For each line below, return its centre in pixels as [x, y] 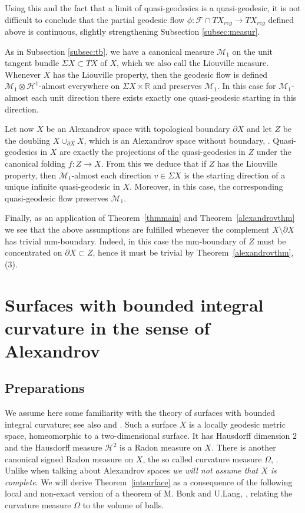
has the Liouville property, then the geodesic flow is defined [160, 74]
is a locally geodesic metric [237, 424]
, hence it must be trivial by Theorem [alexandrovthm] [192, 252]
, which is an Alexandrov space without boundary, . [177, 140]
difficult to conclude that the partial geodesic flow [95, 19]
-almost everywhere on [79, 86]
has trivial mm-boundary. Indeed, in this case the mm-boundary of [125, 241]
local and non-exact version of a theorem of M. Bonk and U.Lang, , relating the [149, 493]
